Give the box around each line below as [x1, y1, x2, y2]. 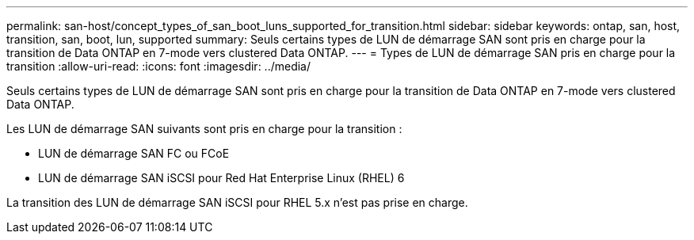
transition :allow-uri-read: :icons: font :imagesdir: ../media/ [6, 59, 311, 73]
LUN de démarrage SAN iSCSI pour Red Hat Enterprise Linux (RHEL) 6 [38, 171, 405, 185]
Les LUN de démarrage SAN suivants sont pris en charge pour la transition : [6, 122, 402, 135]
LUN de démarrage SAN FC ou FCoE [38, 147, 230, 160]
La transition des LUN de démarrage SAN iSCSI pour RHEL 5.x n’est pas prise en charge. [6, 196, 468, 209]
